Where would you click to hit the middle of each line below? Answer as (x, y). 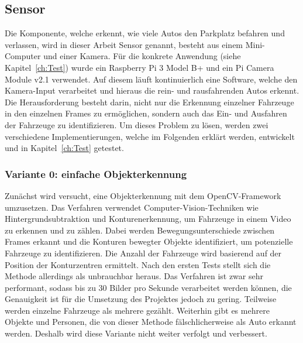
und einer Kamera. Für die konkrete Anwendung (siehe (142, 56)
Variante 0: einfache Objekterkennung (96, 174)
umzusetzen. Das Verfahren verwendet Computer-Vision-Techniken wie (132, 207)
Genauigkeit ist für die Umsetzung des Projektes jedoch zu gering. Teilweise (141, 299)
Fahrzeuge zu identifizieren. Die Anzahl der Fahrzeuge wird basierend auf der (143, 253)
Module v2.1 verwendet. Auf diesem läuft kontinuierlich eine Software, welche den (151, 79)
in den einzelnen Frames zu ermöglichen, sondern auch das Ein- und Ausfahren (146, 113)
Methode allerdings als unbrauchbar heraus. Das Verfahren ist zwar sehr (134, 276)
